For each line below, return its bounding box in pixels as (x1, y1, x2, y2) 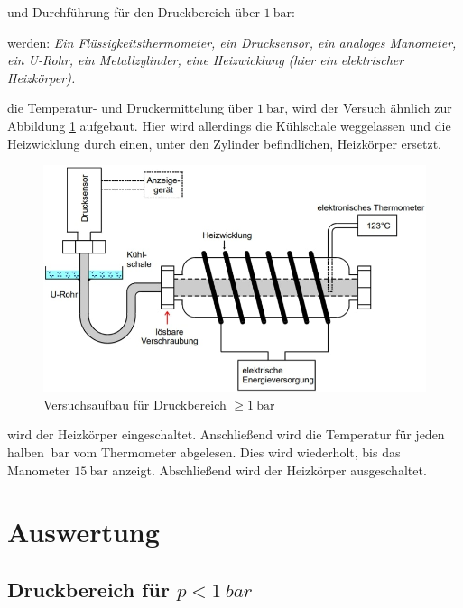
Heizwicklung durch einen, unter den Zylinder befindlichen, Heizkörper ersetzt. (7, 134, 442, 152)
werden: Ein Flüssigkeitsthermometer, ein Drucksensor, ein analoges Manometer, (7, 32, 457, 51)
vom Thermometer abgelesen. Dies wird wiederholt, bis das (73, 443, 401, 462)
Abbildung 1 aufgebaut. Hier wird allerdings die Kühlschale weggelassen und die (7, 115, 451, 134)
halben (7, 443, 44, 462)
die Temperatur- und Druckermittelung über (7, 98, 254, 117)
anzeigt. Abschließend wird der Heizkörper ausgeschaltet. (112, 460, 427, 479)
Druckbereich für (7, 576, 170, 603)
